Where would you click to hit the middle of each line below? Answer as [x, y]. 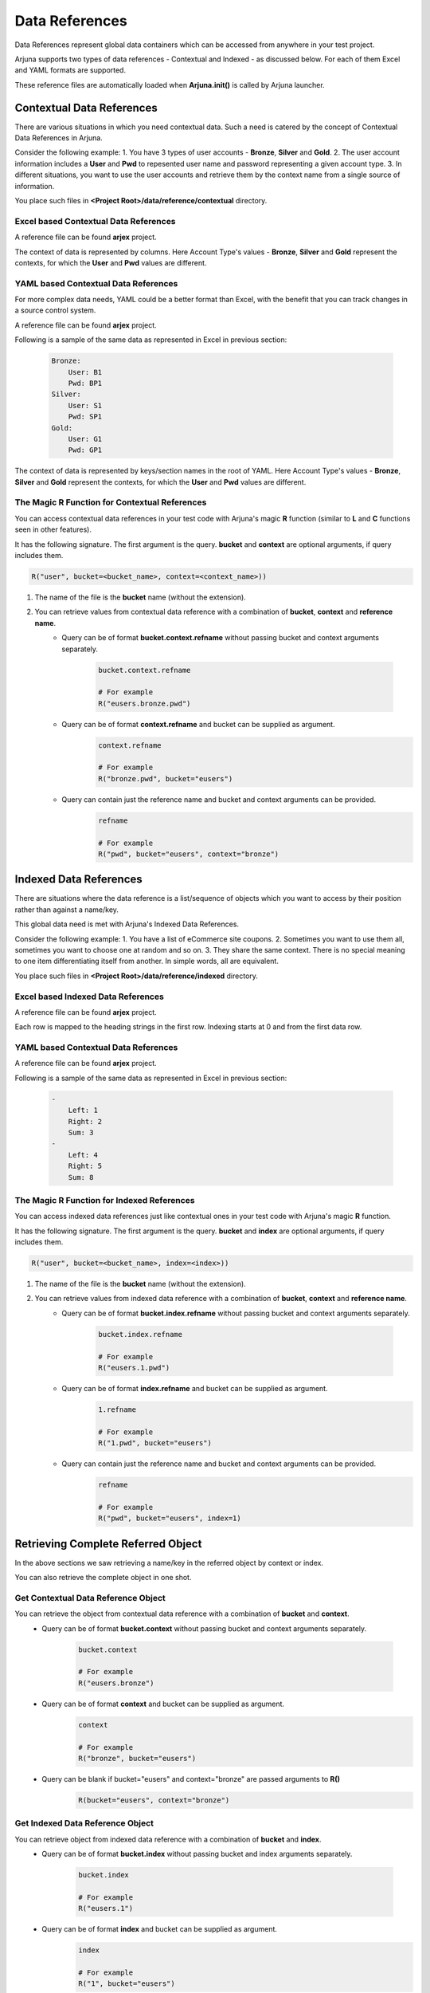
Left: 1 [83, 1110]
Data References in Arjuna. [59, 138]
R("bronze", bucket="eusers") [137, 1759]
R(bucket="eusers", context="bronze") [154, 1800]
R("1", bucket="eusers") [127, 1984]
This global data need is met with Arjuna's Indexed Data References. [127, 924]
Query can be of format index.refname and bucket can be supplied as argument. [195, 1388]
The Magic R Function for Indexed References [105, 1200]
